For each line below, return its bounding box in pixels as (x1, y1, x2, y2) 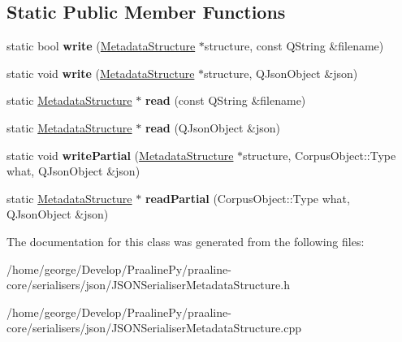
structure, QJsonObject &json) (204, 64, 358, 81)
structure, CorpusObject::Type (243, 146, 396, 163)
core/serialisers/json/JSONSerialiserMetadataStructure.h (6, 276, 290, 293)
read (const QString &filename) (145, 92, 306, 109)
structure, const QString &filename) (204, 37, 384, 54)
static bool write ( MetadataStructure (6, 37, 196, 54)
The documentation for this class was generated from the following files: (6, 232, 365, 249)
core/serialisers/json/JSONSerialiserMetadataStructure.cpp (6, 319, 301, 336)
